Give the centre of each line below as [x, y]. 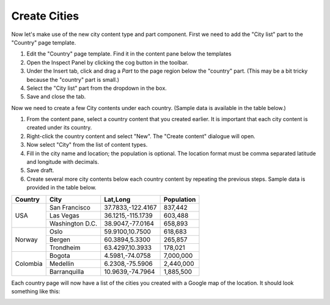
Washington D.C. [73, 223]
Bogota [60, 255]
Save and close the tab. [56, 97]
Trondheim [65, 248]
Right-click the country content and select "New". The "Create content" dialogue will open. [141, 136]
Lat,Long [117, 199]
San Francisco [70, 207]
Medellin [62, 263]
